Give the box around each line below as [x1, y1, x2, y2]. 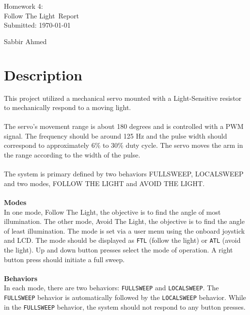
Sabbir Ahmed [4, 36, 47, 46]
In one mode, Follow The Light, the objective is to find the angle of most [4, 206, 221, 217]
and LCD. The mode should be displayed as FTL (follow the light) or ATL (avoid [4, 235, 241, 245]
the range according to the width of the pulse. [4, 150, 141, 160]
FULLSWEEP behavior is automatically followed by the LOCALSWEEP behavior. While [4, 292, 246, 302]
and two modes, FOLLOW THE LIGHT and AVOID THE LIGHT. [4, 178, 205, 188]
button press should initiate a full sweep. [4, 254, 125, 264]
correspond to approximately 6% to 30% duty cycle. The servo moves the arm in [4, 140, 243, 150]
